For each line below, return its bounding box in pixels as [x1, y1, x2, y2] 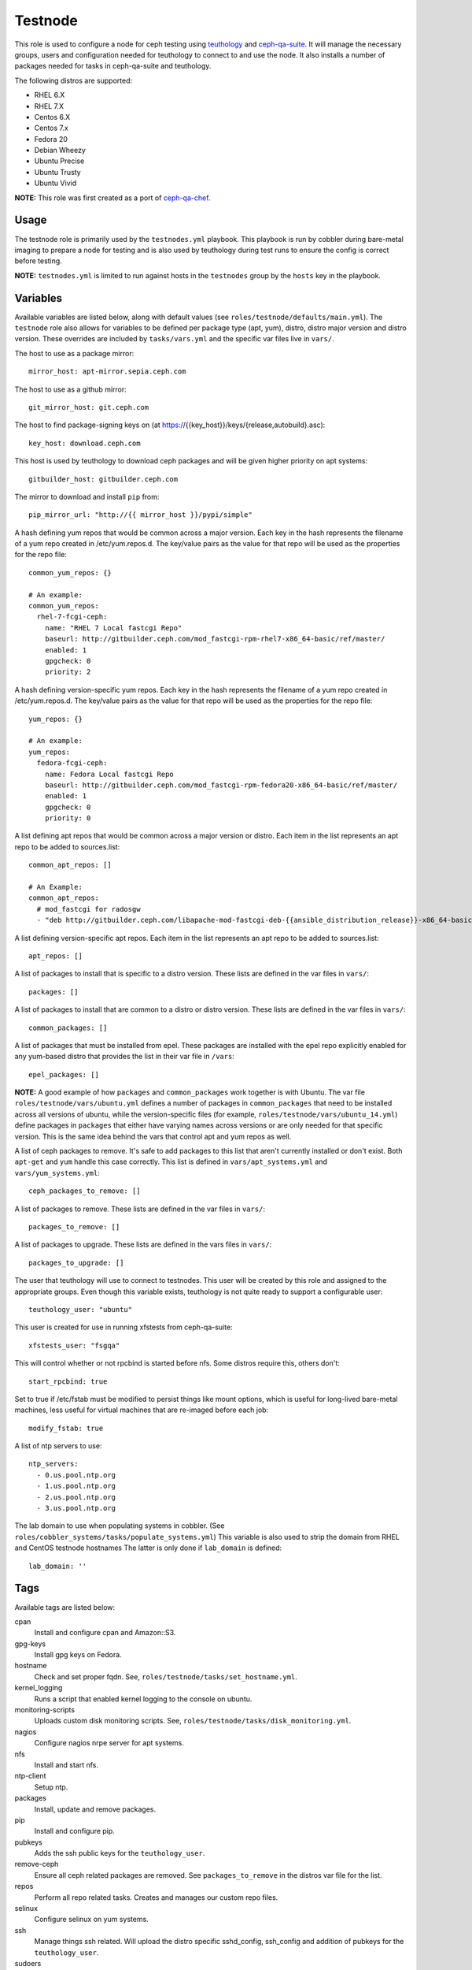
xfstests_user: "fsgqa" [28, 1340, 120, 1350]
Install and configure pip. [34, 1827, 116, 1836]
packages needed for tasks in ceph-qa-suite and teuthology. [14, 61, 212, 71]
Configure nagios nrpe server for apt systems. [34, 1738, 185, 1748]
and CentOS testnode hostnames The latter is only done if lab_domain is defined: [14, 1543, 282, 1552]
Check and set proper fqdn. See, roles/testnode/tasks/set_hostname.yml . [34, 1671, 298, 1682]
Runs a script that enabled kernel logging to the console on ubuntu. [34, 1694, 253, 1704]
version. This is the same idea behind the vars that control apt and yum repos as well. [14, 1132, 292, 1141]
